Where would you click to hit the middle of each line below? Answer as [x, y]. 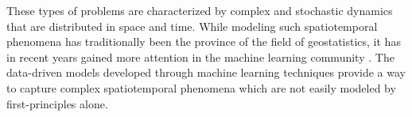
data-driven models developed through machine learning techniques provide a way [206, 72]
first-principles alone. [57, 103]
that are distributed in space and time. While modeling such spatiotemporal [192, 26]
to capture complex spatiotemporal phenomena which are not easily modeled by [201, 87]
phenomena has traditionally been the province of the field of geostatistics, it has [204, 42]
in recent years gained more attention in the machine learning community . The [200, 57]
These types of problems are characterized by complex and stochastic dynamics [200, 10]
